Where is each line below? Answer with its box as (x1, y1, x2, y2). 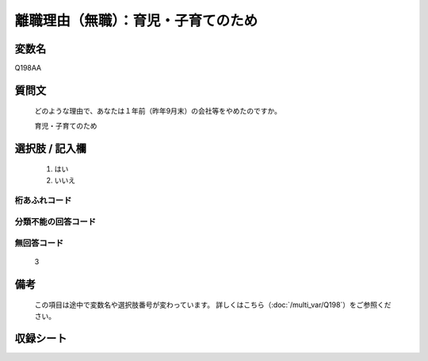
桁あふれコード (14, 195, 72, 206)
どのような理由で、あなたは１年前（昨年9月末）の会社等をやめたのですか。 (34, 106, 281, 116)
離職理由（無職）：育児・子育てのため (14, 12, 258, 29)
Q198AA (14, 63, 42, 73)
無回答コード (14, 237, 64, 248)
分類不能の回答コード (14, 216, 97, 227)
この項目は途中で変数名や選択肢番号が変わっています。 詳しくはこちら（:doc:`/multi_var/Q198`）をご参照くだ (34, 300, 392, 309)
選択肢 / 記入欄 (14, 141, 87, 155)
